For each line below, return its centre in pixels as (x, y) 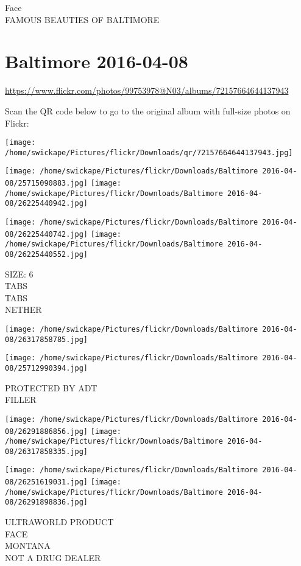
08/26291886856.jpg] (47, 431)
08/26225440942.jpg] (47, 204)
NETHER (23, 309)
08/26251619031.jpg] (47, 482)
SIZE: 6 (19, 274)
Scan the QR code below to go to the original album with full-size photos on (148, 110)
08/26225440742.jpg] (47, 234)
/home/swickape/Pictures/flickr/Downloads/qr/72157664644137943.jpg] (149, 152)
